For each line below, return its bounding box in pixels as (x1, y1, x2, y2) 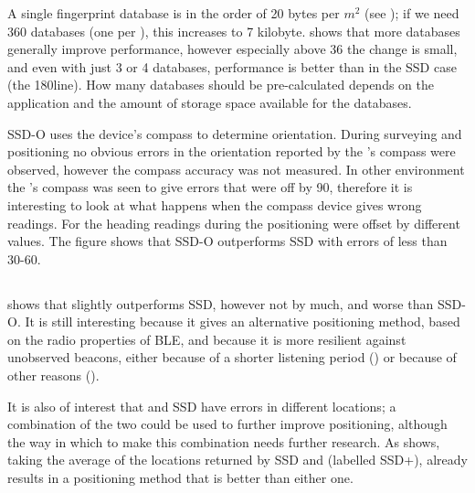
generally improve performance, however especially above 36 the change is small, (7, 39, 458, 59)
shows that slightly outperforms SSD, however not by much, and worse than (7, 294, 434, 313)
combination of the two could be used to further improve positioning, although (7, 414, 448, 434)
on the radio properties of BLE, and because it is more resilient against (7, 329, 406, 348)
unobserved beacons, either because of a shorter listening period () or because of (7, 348, 457, 367)
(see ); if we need (364, 4, 459, 22)
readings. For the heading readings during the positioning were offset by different (7, 213, 460, 232)
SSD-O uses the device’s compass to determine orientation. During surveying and (7, 123, 462, 143)
